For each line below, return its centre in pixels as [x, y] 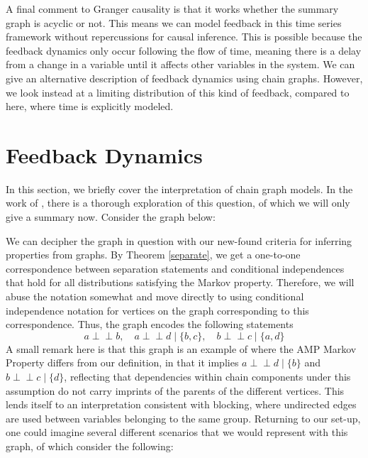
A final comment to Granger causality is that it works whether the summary [172, 9]
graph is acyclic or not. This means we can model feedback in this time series [174, 22]
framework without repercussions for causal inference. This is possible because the [184, 37]
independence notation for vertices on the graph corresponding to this [157, 310]
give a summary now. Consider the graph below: [111, 217]
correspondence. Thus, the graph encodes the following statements [150, 324]
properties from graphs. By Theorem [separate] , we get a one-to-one [153, 255]
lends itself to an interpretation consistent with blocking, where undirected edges [181, 404]
